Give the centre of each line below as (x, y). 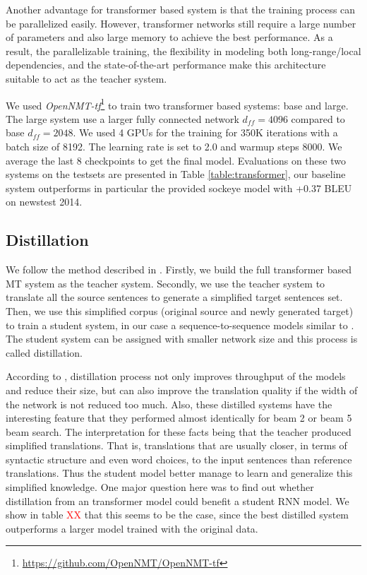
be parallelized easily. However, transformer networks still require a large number (181, 23)
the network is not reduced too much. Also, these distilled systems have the (169, 404)
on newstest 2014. (44, 202)
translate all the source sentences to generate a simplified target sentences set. (174, 297)
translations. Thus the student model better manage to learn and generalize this (179, 473)
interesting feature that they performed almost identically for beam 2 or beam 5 (179, 418)
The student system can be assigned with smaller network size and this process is (182, 339)
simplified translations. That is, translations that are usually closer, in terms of (176, 445)
